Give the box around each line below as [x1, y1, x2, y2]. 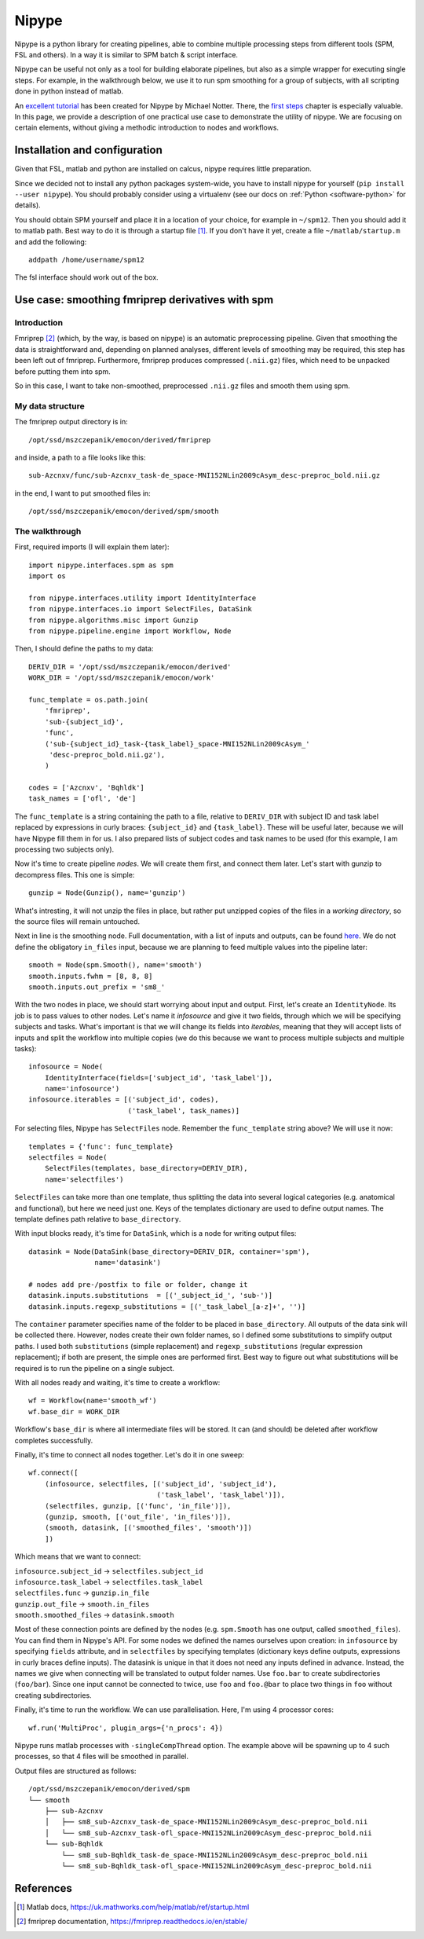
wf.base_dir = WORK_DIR [28, 1407, 120, 1416]
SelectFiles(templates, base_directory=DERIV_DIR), [44, 1164, 248, 1173]
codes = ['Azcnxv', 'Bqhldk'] [28, 783, 145, 793]
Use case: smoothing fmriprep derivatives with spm [14, 293, 274, 306]
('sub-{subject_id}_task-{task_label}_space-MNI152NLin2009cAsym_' [44, 739, 310, 748]
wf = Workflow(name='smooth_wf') [28, 1396, 157, 1406]
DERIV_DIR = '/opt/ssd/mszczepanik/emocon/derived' [28, 662, 232, 671]
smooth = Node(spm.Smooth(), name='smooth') [28, 961, 203, 969]
